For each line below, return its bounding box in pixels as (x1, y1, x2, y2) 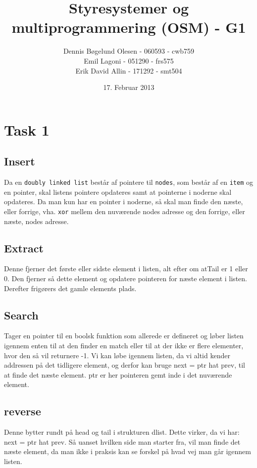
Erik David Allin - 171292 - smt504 (75, 65, 182, 76)
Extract (4, 240, 44, 255)
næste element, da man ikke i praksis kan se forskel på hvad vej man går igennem (4, 446, 251, 457)
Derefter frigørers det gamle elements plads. (4, 283, 137, 293)
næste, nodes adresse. (4, 216, 69, 226)
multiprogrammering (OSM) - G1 (11, 17, 246, 37)
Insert (4, 154, 35, 169)
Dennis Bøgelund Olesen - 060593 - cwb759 (63, 46, 195, 56)
